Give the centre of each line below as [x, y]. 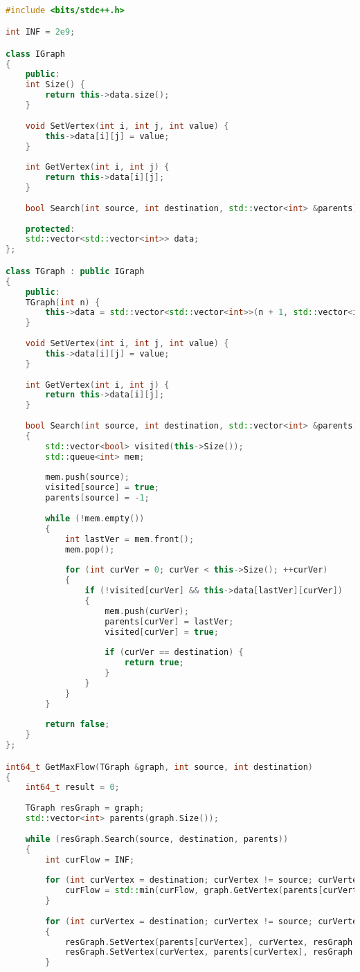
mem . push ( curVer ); [147, 611]
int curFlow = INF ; [90, 859]
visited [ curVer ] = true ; [162, 632]
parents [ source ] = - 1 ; [97, 498]
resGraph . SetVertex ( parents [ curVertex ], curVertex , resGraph [209, 942]
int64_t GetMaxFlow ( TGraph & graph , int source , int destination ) [159, 767]
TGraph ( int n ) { [63, 302]
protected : [50, 229]
